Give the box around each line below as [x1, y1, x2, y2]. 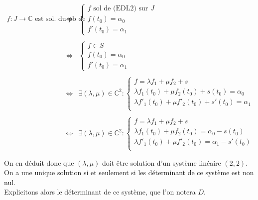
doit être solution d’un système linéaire [102, 157, 221, 168]
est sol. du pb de [35, 15, 86, 23]
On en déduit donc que [4, 157, 74, 168]
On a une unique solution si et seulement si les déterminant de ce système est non [4, 167, 254, 178]
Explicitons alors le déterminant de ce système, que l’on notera [4, 187, 196, 197]
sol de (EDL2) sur [93, 5, 148, 12]
